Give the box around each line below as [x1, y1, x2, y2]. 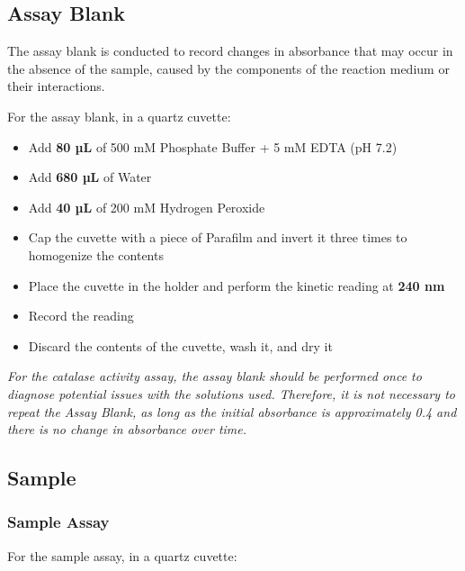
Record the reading [28, 306, 134, 325]
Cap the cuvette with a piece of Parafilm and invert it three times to [28, 228, 407, 247]
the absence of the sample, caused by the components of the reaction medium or [7, 59, 450, 77]
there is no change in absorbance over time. [7, 420, 247, 439]
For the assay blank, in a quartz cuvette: [7, 106, 231, 125]
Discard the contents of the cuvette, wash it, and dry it [28, 336, 333, 355]
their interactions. [7, 77, 105, 95]
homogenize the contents [28, 245, 164, 264]
